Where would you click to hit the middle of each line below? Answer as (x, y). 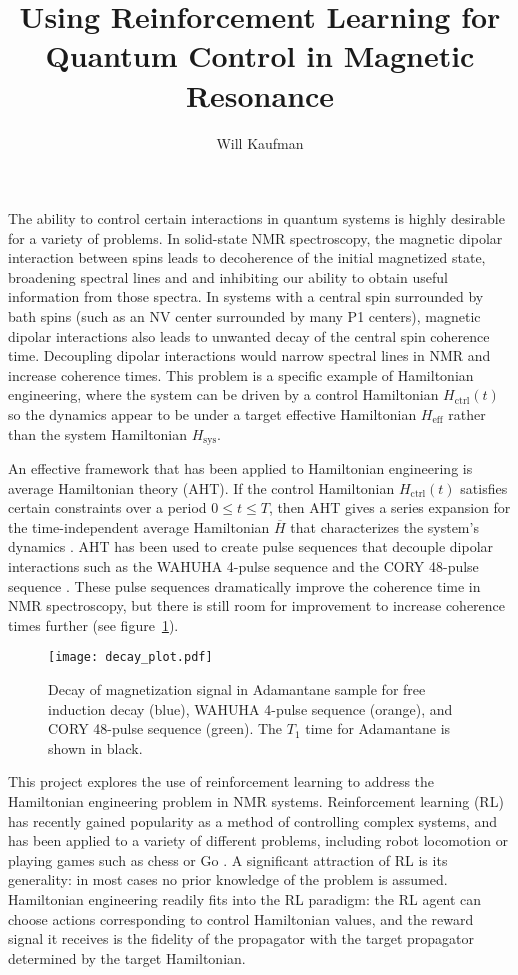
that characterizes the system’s (384, 526)
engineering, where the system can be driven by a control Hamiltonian (223, 394)
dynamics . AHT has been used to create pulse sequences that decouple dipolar (251, 546)
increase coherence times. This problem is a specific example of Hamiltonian (241, 374)
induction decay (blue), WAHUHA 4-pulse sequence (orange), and (250, 708)
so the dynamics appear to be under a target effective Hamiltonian (212, 414)
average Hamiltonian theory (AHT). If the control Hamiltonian (201, 487)
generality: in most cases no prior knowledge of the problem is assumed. (228, 879)
